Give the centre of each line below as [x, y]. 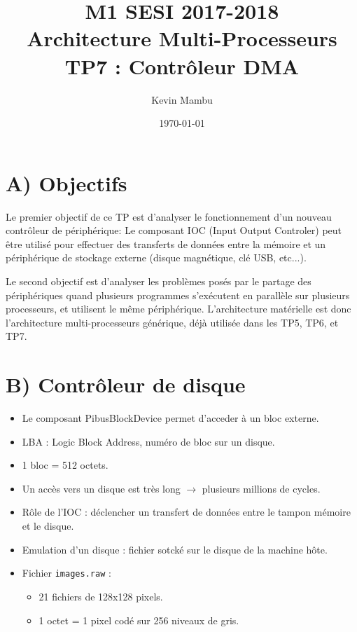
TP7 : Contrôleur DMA [182, 66]
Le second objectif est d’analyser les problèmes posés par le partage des [159, 281]
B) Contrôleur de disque [126, 384]
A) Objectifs [66, 183]
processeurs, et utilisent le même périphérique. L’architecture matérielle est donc [178, 309]
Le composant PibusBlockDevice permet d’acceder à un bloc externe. [170, 418]
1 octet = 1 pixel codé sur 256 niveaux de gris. [139, 620]
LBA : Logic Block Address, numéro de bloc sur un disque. [148, 441]
